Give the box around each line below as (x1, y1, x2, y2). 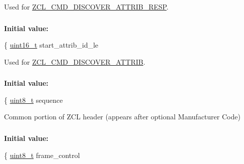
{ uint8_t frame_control (4, 149, 80, 160)
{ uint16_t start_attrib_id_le (4, 40, 99, 50)
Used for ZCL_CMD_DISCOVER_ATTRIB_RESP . (4, 2, 169, 12)
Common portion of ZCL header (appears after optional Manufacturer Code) (4, 111, 240, 122)
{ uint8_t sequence (4, 94, 63, 105)
